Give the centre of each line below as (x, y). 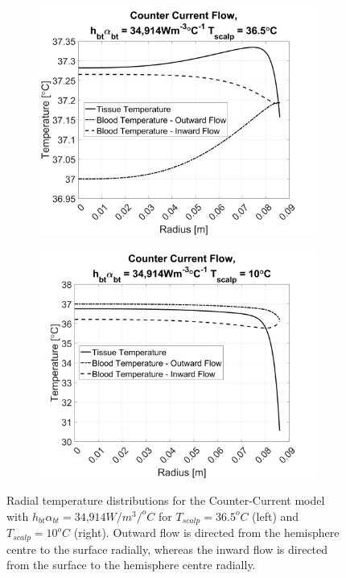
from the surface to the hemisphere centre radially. (131, 565)
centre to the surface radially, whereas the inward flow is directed (167, 549)
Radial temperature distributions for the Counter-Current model (166, 500)
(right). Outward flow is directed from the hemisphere (206, 533)
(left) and (276, 516)
